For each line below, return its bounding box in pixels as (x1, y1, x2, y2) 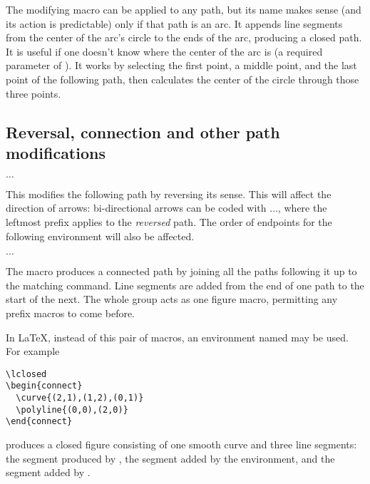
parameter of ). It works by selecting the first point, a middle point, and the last (6, 58, 357, 73)
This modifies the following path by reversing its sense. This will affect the (6, 186, 332, 201)
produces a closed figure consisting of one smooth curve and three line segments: (6, 436, 357, 451)
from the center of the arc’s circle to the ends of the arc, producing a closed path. (6, 30, 362, 45)
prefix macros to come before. (6, 305, 135, 320)
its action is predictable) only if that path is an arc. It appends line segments (6, 16, 343, 31)
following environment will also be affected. (6, 228, 195, 243)
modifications (6, 141, 106, 163)
